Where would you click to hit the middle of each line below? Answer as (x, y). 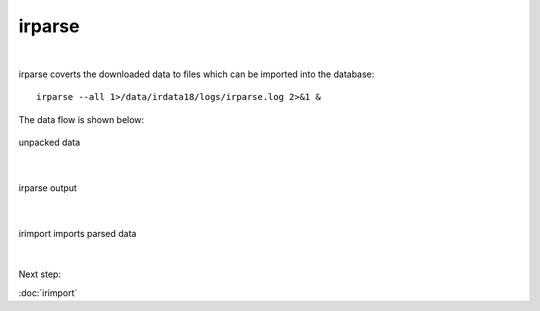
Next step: (40, 274)
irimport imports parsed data (77, 233)
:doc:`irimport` (48, 292)
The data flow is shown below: (81, 119)
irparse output (47, 187)
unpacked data (49, 142)
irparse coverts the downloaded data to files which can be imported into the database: (196, 74)
